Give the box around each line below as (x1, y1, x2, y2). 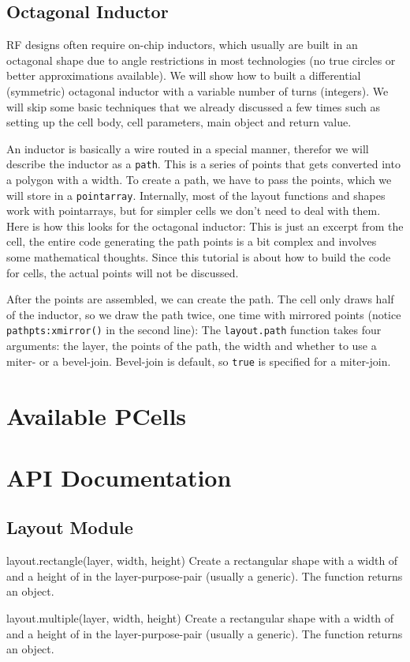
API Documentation (6, 461, 232, 493)
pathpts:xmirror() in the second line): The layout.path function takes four (6, 322, 382, 338)
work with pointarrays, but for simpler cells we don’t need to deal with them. (6, 202, 381, 219)
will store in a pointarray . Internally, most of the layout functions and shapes (6, 186, 386, 203)
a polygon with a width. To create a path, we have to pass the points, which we (6, 171, 392, 188)
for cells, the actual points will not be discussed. (6, 264, 239, 280)
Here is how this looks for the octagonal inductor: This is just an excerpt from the (6, 217, 404, 234)
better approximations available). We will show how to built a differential (6, 67, 361, 84)
